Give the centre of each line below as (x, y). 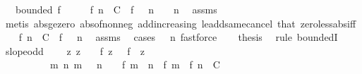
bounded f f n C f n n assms (116, 9)
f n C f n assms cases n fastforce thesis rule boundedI (178, 37)
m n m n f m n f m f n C (135, 64)
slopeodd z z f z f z (75, 50)
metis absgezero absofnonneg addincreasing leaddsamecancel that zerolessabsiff (181, 23)
